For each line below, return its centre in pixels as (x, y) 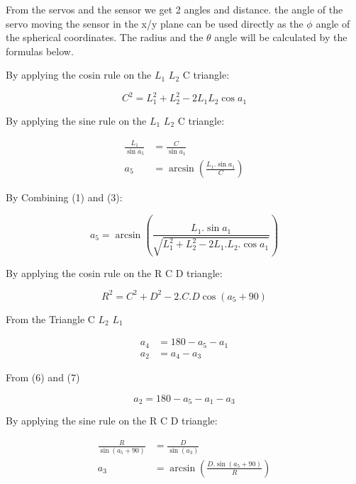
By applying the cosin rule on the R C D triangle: (114, 272)
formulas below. (40, 51)
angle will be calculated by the (281, 37)
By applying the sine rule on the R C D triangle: (112, 421)
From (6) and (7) (43, 377)
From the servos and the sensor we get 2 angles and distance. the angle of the (174, 9)
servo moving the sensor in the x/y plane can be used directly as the (155, 23)
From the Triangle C (50, 319)
